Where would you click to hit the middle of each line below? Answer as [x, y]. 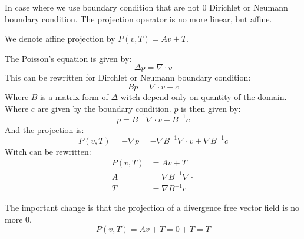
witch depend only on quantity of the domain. [204, 96]
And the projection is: [44, 129]
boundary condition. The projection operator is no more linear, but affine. [138, 19]
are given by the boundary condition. [104, 108]
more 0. [18, 219]
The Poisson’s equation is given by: [68, 58]
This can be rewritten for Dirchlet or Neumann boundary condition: [128, 77]
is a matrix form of [74, 96]
